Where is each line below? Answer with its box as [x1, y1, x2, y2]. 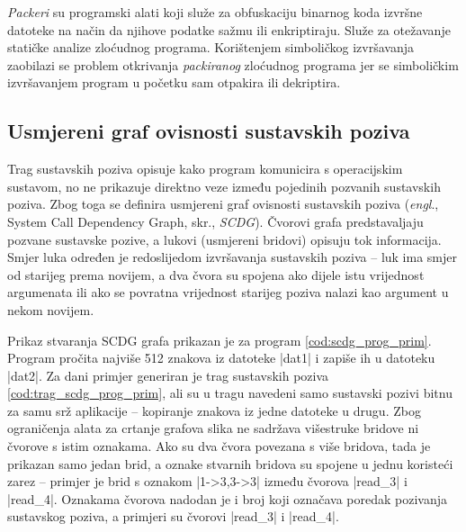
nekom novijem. [7, 300, 94, 319]
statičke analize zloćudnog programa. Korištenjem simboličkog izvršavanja [7, 38, 414, 57]
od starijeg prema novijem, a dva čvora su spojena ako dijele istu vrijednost [7, 265, 425, 284]
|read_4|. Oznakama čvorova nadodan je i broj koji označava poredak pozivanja [7, 489, 448, 508]
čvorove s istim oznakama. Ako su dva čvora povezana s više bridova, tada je [7, 437, 431, 455]
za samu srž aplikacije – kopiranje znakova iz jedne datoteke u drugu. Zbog [7, 401, 421, 419]
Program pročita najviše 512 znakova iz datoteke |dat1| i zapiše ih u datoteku [7, 348, 435, 367]
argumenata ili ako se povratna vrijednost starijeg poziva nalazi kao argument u [7, 283, 449, 302]
